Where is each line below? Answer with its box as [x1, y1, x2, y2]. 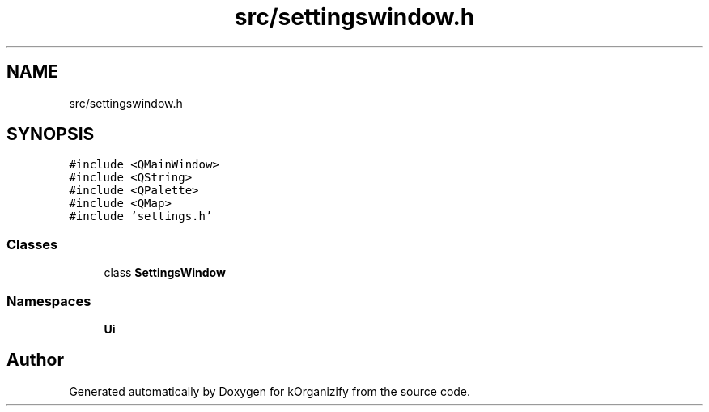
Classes [6, 236, 58, 253]
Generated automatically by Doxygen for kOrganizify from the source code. [69, 384, 471, 398]
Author [6, 350, 64, 371]
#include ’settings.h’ [69, 210, 213, 223]
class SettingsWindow [104, 265, 226, 280]
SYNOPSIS [6, 124, 95, 145]
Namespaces [6, 292, 91, 309]
